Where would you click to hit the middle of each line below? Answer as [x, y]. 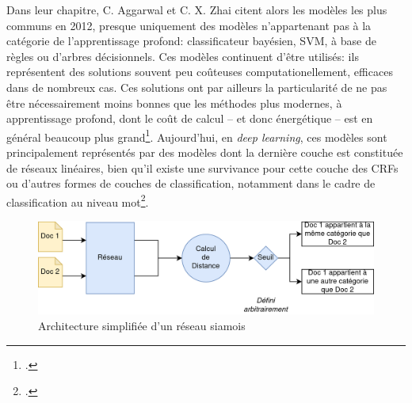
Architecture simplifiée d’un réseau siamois [142, 326]
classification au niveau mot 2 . [78, 200]
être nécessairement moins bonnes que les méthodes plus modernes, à [174, 103]
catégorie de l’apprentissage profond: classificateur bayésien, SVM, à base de [191, 41]
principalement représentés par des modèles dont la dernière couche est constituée [205, 152]
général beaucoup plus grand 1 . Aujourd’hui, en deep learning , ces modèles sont [197, 135]
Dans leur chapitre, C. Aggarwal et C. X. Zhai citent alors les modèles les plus [197, 10]
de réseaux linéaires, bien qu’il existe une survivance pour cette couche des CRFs [202, 167]
